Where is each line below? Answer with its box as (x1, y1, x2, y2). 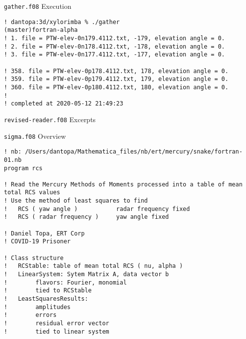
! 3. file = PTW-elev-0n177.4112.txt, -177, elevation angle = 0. (4, 51, 225, 58)
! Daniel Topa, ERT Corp (4, 230, 85, 237)
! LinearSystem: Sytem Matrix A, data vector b (4, 271, 169, 278)
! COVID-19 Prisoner (4, 238, 71, 245)
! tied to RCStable (4, 287, 92, 294)
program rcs (4, 164, 43, 172)
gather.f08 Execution (4, 1, 72, 11)
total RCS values (4, 189, 60, 196)
